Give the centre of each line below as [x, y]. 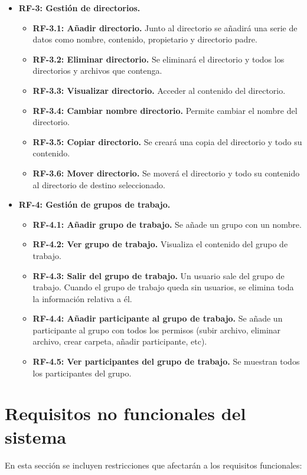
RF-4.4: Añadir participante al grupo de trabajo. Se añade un [158, 318]
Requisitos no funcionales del [125, 413]
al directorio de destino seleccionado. [99, 184]
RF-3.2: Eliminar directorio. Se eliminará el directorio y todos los [159, 59]
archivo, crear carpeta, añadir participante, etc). [120, 341]
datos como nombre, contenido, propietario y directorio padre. [145, 39]
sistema [36, 436]
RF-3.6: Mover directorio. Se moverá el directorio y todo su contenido [166, 173]
